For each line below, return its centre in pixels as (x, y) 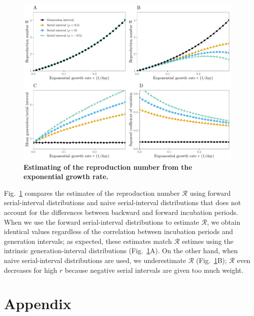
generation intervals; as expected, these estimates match (88, 241)
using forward (210, 193)
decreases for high (31, 270)
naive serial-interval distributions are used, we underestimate (95, 260)
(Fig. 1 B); (211, 260)
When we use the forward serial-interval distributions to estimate (102, 222)
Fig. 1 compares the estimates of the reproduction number (92, 193)
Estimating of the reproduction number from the (108, 167)
